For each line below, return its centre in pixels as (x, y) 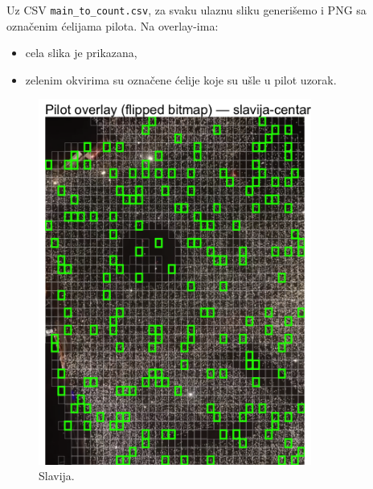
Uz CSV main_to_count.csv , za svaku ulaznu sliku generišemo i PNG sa (186, 10)
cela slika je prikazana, (81, 53)
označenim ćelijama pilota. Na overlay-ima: (113, 25)
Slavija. (57, 476)
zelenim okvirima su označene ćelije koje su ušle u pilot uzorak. (181, 79)
